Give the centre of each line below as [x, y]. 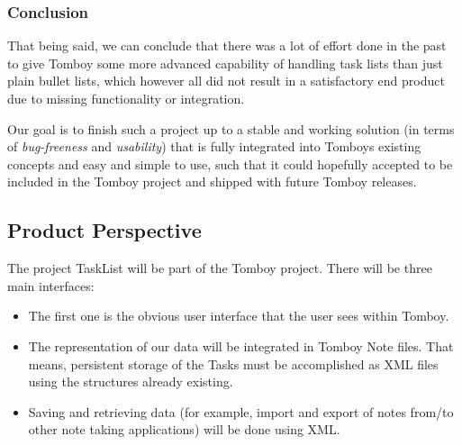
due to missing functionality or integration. [126, 98]
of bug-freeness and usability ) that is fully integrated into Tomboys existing [214, 146]
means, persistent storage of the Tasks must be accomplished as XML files [233, 363]
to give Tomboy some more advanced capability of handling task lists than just [225, 63]
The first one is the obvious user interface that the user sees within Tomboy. [239, 316]
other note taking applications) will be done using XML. [184, 429]
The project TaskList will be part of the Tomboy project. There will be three [220, 268]
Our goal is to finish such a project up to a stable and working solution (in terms [231, 128]
